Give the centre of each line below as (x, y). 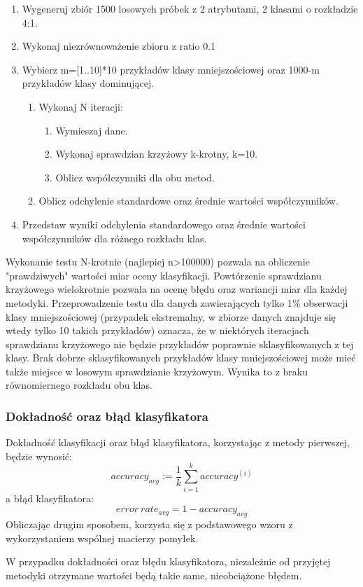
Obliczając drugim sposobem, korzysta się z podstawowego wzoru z (149, 524)
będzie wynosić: (39, 456)
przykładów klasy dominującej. (88, 83)
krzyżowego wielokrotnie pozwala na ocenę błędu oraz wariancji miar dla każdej (177, 289)
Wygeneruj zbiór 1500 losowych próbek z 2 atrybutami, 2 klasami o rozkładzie (190, 8)
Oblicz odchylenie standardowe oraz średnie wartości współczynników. (188, 201)
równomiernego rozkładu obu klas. (79, 385)
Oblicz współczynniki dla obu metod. (135, 177)
